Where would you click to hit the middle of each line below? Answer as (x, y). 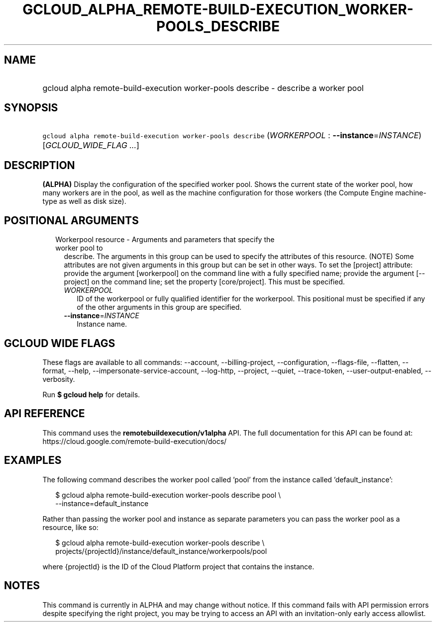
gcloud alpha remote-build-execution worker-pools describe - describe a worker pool (203, 88)
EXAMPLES (33, 460)
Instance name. (102, 324)
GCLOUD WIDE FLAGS (60, 343)
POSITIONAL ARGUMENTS (71, 220)
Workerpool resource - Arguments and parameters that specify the (165, 240)
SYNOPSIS (31, 108)
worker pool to (79, 248)
